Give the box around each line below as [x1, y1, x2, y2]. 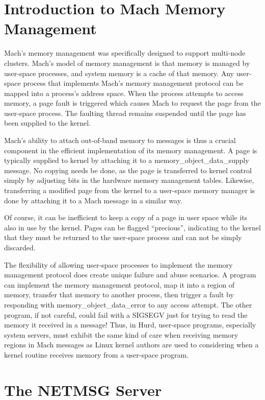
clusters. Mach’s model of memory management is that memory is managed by [4, 57, 250, 68]
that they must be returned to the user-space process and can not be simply [4, 232, 242, 243]
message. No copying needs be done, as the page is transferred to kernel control [4, 164, 252, 175]
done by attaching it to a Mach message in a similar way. [4, 195, 182, 205]
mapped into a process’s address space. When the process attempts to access [4, 87, 244, 98]
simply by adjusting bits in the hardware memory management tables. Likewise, [4, 175, 254, 185]
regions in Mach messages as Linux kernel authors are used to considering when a [4, 339, 259, 350]
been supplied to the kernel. [4, 117, 91, 128]
